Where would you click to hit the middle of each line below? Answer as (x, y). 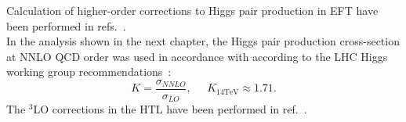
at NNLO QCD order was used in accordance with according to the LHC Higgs (197, 56)
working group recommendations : (89, 72)
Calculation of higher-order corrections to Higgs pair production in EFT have (192, 10)
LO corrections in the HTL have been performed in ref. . (170, 109)
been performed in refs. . (66, 25)
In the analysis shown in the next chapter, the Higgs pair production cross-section (203, 41)
